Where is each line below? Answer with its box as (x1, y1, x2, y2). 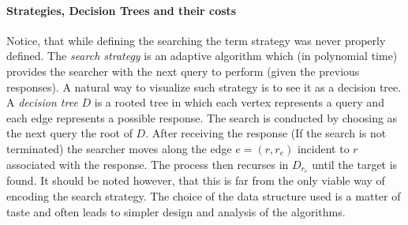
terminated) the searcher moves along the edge (6, 140, 232, 156)
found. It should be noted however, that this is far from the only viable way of (6, 172, 385, 189)
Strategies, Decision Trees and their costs (6, 2, 237, 18)
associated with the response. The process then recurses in (6, 156, 289, 172)
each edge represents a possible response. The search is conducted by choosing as (6, 109, 398, 126)
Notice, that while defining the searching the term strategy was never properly (6, 32, 386, 48)
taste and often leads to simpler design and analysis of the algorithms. (6, 203, 346, 219)
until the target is (312, 156, 398, 172)
